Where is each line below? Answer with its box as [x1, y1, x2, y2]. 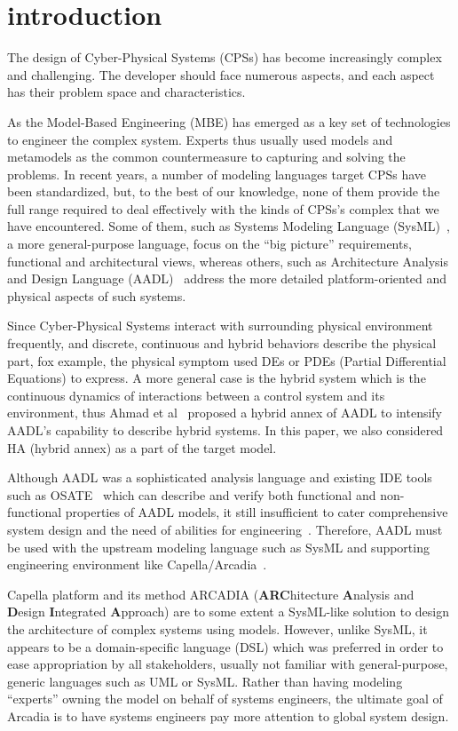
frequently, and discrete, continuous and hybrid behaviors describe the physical [7, 334, 437, 353]
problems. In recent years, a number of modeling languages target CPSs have [7, 164, 427, 183]
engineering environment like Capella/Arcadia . [7, 555, 267, 574]
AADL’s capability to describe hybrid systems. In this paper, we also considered [7, 421, 444, 439]
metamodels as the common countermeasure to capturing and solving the [7, 147, 406, 166]
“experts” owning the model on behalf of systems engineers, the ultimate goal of [7, 689, 443, 708]
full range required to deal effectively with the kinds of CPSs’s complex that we [7, 199, 439, 218]
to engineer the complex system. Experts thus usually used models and [7, 130, 393, 148]
